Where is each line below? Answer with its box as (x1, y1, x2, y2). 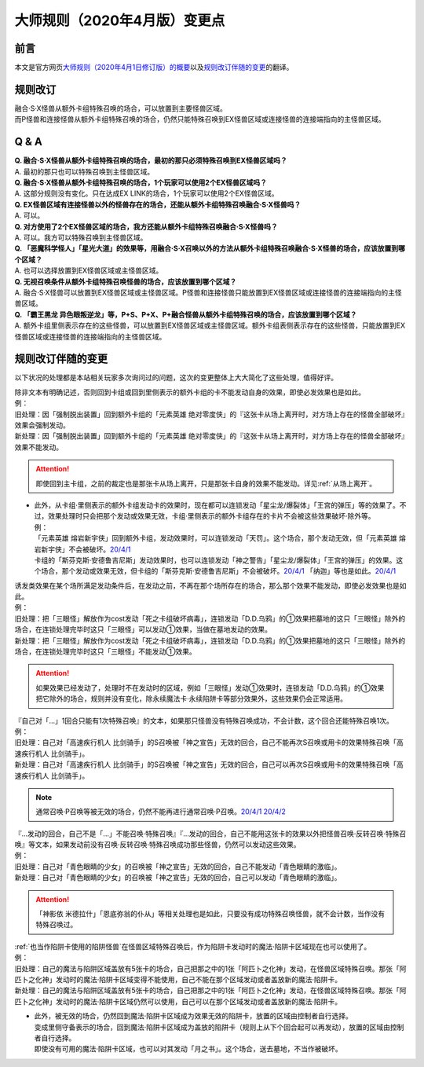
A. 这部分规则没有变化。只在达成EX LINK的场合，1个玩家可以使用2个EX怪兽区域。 (14, 189, 279, 198)
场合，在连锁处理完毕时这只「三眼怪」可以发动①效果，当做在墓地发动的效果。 (14, 625, 272, 634)
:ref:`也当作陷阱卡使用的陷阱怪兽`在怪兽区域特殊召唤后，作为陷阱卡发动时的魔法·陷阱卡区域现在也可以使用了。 (14, 941, 371, 951)
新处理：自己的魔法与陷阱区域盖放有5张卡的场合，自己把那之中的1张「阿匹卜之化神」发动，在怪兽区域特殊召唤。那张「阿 (14, 986, 407, 995)
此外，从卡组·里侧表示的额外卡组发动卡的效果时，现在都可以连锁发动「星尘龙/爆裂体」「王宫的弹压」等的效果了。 (34, 500, 400, 510)
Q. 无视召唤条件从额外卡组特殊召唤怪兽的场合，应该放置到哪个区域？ (14, 277, 237, 286)
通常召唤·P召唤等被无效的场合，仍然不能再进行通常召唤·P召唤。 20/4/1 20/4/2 (35, 807, 287, 816)
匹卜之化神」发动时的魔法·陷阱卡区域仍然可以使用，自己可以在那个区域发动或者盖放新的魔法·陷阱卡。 (14, 996, 342, 1006)
